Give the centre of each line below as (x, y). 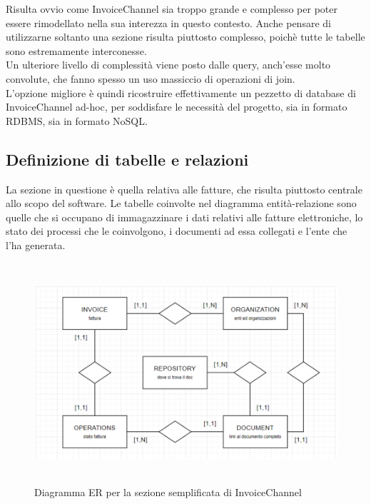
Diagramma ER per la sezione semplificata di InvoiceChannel (168, 492)
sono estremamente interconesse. (76, 50)
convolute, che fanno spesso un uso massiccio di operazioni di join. (151, 78)
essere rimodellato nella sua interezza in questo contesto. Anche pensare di (168, 22)
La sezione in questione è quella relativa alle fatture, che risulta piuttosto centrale (184, 189)
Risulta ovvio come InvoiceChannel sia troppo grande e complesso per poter (172, 9)
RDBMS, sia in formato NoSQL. (77, 120)
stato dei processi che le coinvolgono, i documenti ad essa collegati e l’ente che (177, 231)
